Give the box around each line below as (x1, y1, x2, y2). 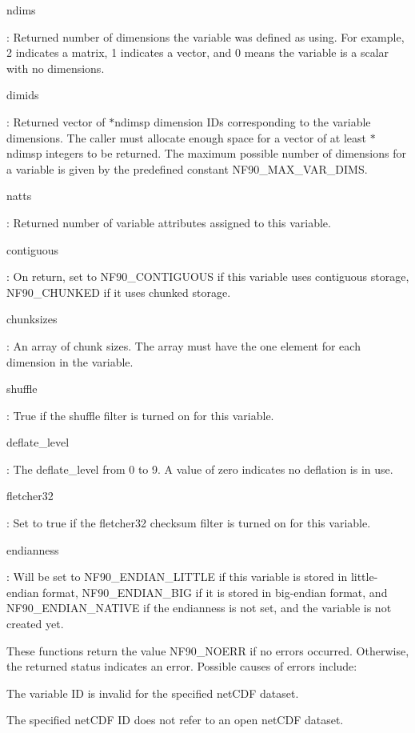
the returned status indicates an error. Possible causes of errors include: (6, 658, 357, 675)
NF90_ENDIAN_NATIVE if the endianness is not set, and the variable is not (6, 599, 392, 616)
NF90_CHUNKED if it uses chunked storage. (6, 283, 231, 300)
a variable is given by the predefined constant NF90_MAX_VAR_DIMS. (6, 160, 368, 177)
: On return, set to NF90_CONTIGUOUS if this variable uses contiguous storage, (6, 268, 409, 285)
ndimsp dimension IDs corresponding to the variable (114, 113, 371, 130)
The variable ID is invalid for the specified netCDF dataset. (6, 684, 299, 701)
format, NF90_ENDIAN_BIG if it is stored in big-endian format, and (42, 583, 388, 600)
